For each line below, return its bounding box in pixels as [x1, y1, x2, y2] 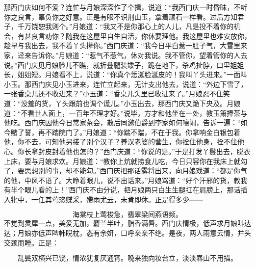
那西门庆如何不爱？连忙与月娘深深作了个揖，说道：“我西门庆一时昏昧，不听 [4, 2, 248, 12]
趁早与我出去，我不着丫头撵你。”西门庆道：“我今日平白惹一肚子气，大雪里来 [4, 40, 248, 51]
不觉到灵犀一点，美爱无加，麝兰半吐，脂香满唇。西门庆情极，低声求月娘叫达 [4, 218, 251, 228]
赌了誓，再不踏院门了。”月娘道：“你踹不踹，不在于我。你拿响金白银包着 [10, 127, 241, 137]
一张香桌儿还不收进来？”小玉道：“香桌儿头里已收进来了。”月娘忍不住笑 [4, 88, 230, 99]
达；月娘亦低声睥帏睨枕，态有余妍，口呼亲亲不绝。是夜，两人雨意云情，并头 [4, 228, 251, 238]
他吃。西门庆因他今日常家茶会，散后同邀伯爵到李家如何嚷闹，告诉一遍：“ [4, 117, 241, 128]
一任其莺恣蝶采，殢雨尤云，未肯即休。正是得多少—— [31, 194, 203, 204]
